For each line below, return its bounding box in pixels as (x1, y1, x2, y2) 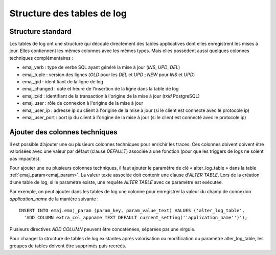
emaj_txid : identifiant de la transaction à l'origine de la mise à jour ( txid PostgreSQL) (22, 92, 200, 99)
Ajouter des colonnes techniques (9, 128, 118, 136)
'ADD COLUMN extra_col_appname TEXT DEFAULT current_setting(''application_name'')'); (24, 215, 248, 221)
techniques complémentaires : (9, 55, 74, 61)
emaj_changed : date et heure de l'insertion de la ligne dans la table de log (22, 86, 179, 92)
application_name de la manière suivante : (9, 196, 99, 202)
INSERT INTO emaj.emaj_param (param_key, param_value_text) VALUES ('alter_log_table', (18, 207, 245, 213)
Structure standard (9, 27, 72, 36)
